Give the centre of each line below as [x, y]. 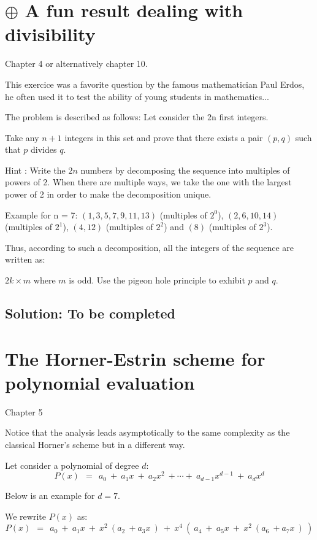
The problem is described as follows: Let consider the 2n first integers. [137, 117]
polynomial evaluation [100, 382]
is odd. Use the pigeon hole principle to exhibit [157, 280]
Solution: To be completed [90, 313]
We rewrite [25, 516]
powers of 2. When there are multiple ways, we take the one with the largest [148, 182]
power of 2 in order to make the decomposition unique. [108, 194]
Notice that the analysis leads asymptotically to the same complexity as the [147, 432]
